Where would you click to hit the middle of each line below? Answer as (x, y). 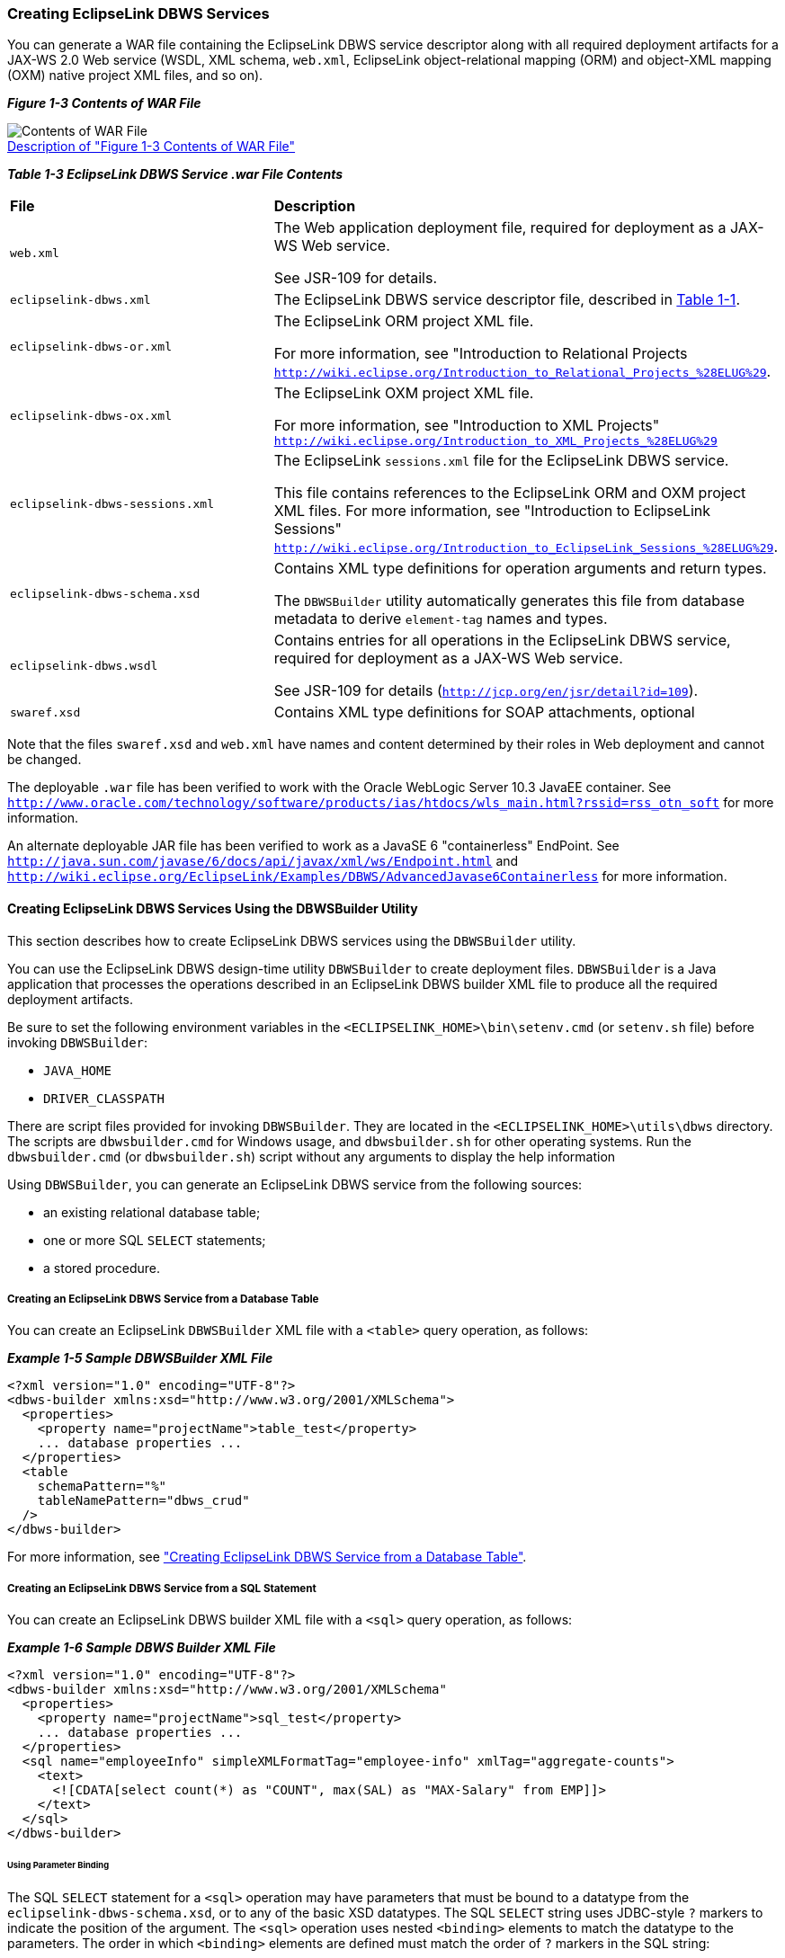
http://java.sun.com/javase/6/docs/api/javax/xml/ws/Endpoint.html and (263, 861)
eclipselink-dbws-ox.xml (91, 416)
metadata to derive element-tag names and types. (441, 619)
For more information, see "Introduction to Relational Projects (481, 354)
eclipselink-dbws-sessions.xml (112, 503)
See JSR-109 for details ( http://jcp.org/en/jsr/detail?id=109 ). (486, 691)
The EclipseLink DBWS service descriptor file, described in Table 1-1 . (507, 300)
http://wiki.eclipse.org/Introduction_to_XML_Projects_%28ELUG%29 (495, 441)
